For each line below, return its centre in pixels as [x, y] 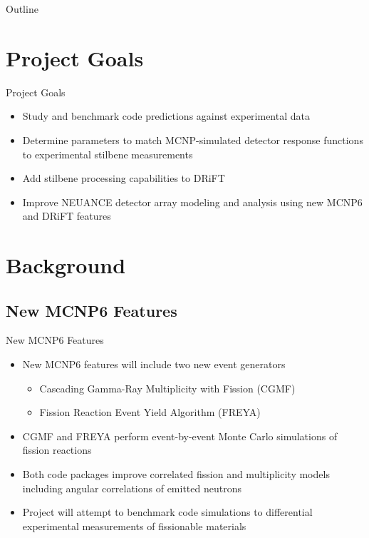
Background [66, 265]
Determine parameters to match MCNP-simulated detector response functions [193, 139]
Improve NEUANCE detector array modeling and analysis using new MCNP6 [192, 202]
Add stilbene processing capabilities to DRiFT [124, 178]
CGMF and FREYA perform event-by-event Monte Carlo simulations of [180, 436]
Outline [22, 9]
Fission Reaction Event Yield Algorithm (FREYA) [150, 412]
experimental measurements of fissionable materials [134, 526]
